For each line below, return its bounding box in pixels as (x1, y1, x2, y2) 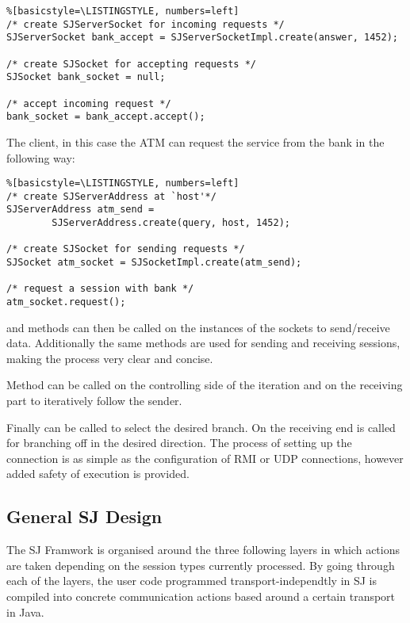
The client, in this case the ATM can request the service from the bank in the (6, 133, 385, 150)
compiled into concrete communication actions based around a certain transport (6, 587, 396, 604)
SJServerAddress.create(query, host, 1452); (52, 217, 290, 229)
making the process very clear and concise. (6, 350, 213, 366)
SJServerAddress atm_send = (6, 204, 155, 216)
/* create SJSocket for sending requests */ (6, 243, 245, 255)
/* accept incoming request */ (6, 97, 171, 109)
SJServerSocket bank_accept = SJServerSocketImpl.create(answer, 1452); (6, 32, 398, 44)
